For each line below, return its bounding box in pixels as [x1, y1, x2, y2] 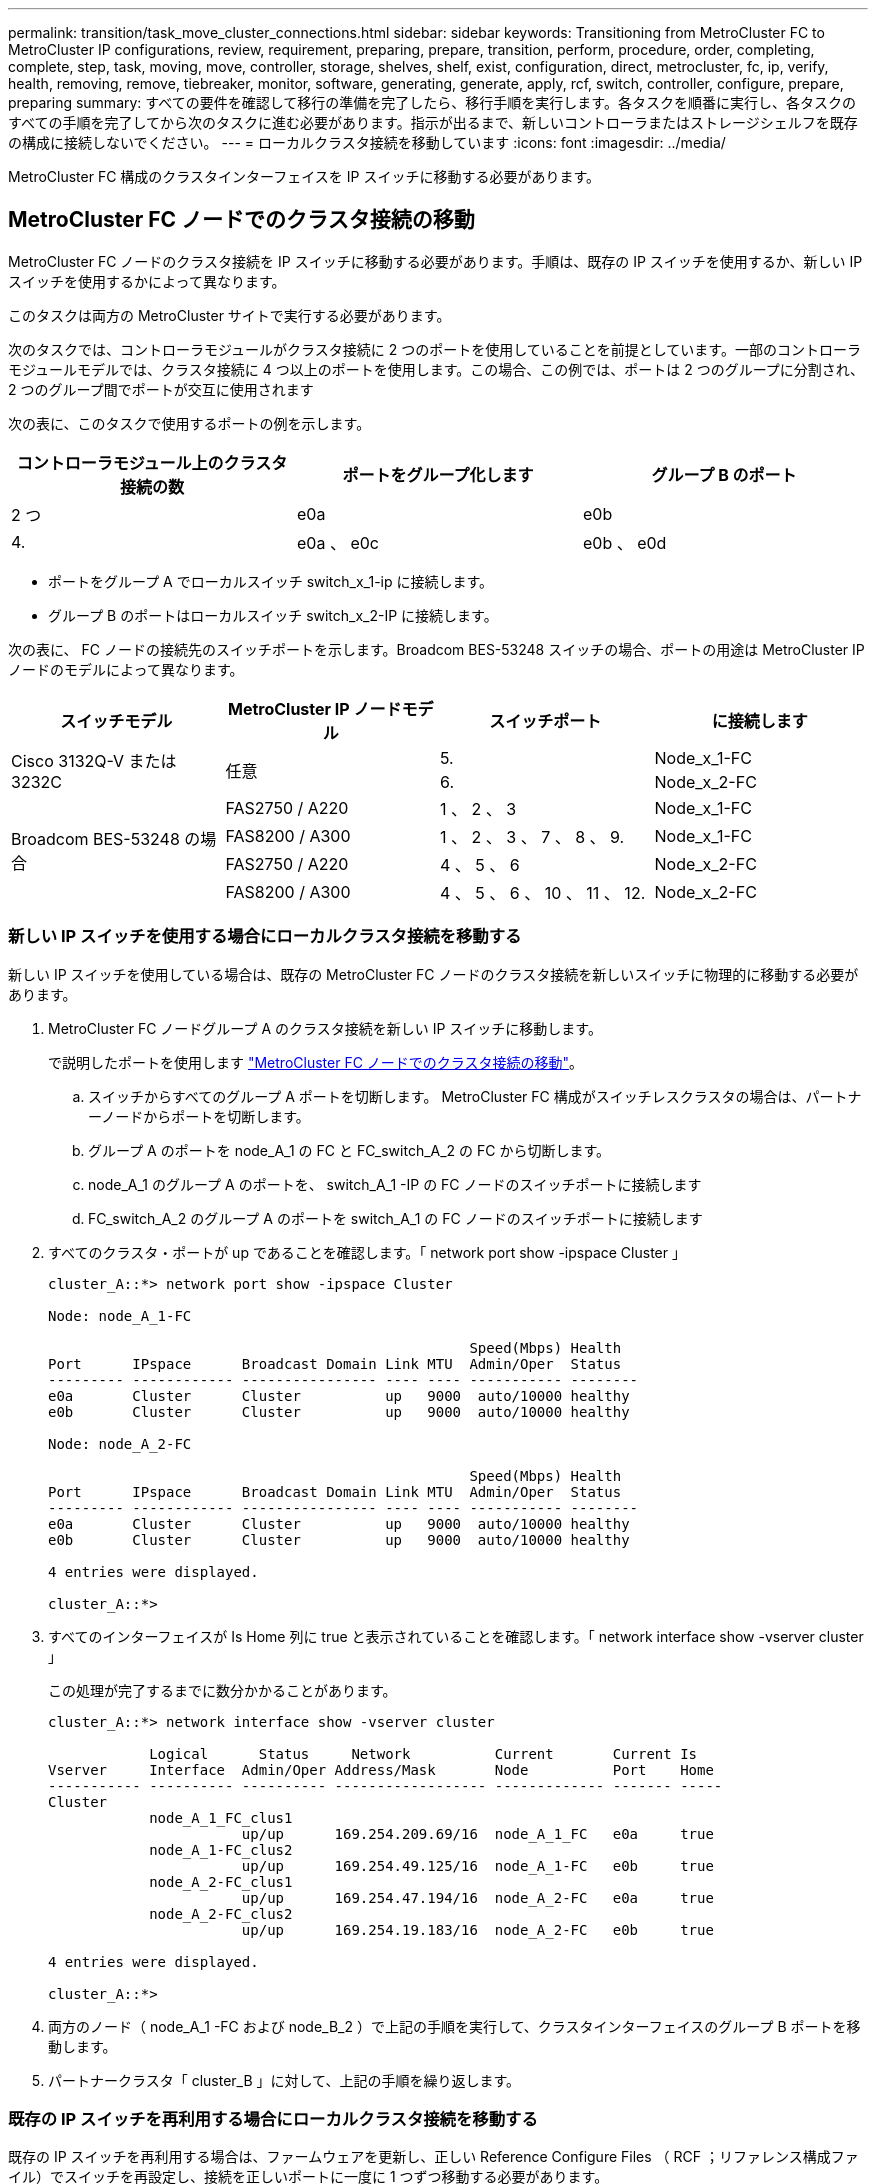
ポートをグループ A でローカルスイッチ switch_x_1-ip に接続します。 [48, 572, 494, 590]
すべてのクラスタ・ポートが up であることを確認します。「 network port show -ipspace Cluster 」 [48, 1243, 686, 1261]
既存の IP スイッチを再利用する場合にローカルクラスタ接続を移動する [8, 2108, 538, 2129]
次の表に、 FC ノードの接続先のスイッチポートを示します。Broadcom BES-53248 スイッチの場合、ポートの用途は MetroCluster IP [8, 640, 865, 658]
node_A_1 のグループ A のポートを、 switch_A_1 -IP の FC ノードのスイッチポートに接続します [88, 1175, 702, 1193]
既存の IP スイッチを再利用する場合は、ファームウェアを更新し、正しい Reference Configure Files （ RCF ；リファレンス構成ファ [8, 2148, 859, 2166]
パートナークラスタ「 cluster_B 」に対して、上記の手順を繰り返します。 [48, 2071, 521, 2089]
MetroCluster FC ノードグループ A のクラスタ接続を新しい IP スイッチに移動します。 [48, 1019, 602, 1037]
